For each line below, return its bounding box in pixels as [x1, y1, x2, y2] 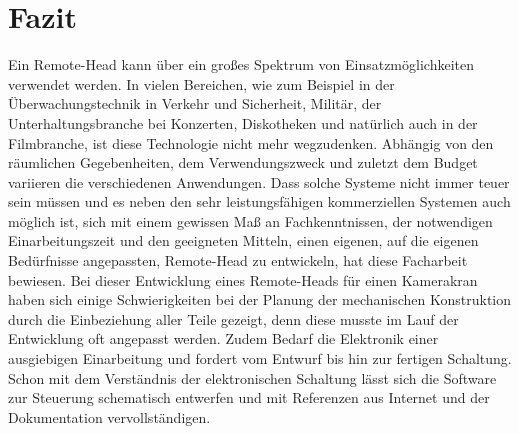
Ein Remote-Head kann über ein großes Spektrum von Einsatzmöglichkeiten [8, 54, 474, 75]
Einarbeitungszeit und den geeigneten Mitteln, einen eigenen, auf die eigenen [8, 230, 479, 251]
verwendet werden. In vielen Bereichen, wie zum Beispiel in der [8, 73, 395, 94]
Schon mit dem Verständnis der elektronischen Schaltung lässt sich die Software [8, 367, 497, 388]
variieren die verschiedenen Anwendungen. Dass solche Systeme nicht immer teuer [8, 171, 510, 192]
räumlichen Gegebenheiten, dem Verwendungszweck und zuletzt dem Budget [8, 152, 478, 173]
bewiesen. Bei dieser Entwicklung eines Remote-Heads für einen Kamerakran [8, 269, 478, 290]
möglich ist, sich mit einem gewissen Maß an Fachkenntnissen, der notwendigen [8, 210, 493, 231]
